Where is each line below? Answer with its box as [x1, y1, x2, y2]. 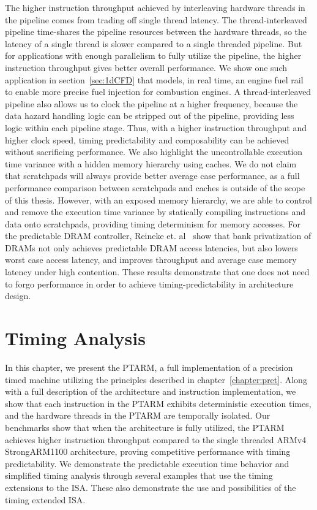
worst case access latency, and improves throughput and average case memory [5, 253, 297, 266]
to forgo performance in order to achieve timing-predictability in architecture [5, 277, 294, 290]
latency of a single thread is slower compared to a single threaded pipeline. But [5, 37, 302, 50]
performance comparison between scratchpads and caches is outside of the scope [5, 181, 305, 194]
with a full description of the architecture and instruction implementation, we [5, 385, 296, 398]
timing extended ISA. [5, 493, 86, 506]
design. [5, 289, 31, 302]
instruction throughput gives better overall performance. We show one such [5, 61, 288, 74]
